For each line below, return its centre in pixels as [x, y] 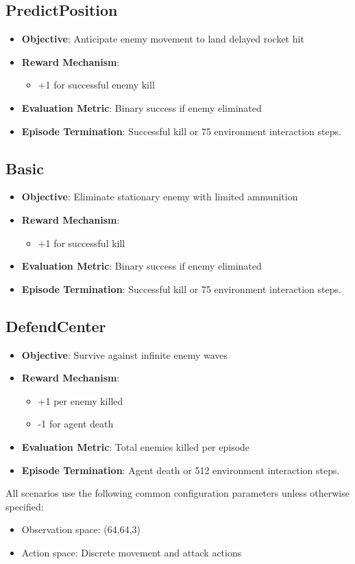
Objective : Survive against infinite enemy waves [125, 354]
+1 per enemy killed [81, 400]
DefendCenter [56, 326]
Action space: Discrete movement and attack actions [132, 552]
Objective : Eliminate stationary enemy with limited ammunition [160, 197]
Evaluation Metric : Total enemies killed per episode [136, 446]
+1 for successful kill [82, 243]
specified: [25, 506]
